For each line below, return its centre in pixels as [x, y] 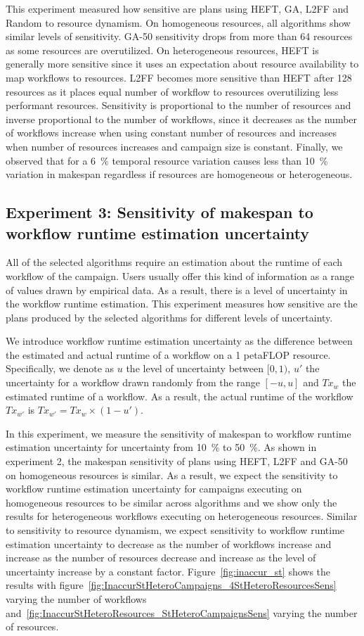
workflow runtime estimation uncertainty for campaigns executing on [154, 489]
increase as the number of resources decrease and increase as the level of [161, 558]
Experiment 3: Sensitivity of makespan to [160, 212]
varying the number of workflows [76, 598]
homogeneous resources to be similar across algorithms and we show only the [171, 502]
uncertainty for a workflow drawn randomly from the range [133, 382]
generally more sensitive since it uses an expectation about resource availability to [182, 64]
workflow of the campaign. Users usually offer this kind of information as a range [180, 275]
